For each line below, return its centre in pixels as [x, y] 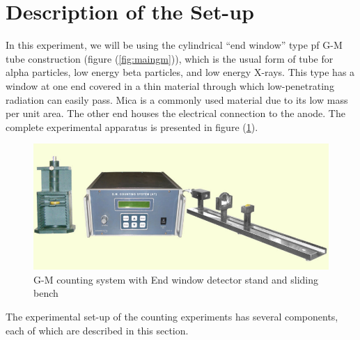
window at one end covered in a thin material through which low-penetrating [170, 85]
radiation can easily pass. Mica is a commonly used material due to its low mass [177, 99]
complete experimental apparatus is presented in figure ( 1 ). [132, 126]
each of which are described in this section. [97, 330]
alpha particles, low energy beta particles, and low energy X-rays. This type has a [180, 72]
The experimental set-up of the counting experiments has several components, [172, 316]
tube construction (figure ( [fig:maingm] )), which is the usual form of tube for [170, 58]
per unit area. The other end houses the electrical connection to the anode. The [175, 113]
